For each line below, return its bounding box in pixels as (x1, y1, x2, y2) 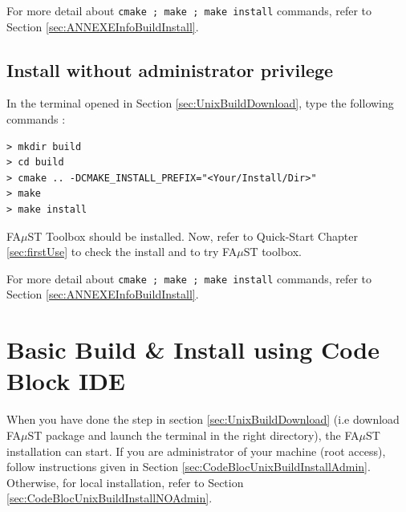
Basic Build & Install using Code (6, 333, 380, 366)
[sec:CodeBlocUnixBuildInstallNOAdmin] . (6, 490, 213, 506)
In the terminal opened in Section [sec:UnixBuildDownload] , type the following (6, 95, 394, 112)
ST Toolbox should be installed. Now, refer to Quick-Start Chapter (27, 227, 358, 244)
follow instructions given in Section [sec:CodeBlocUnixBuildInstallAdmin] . (6, 458, 371, 475)
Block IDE (6, 364, 126, 397)
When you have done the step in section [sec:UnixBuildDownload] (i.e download (6, 411, 400, 428)
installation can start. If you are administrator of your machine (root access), (6, 442, 386, 459)
